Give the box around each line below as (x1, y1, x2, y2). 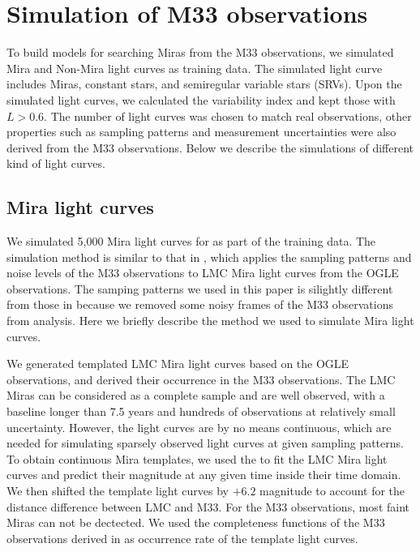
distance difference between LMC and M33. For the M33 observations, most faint (6, 498, 410, 515)
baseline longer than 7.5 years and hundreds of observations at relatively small (6, 403, 396, 420)
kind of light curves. (6, 155, 105, 172)
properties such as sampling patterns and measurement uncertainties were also (6, 123, 396, 140)
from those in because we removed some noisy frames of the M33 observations (6, 296, 394, 313)
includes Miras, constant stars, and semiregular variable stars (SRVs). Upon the (6, 75, 402, 92)
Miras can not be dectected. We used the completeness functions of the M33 (6, 514, 385, 531)
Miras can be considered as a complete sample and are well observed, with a (6, 387, 385, 404)
